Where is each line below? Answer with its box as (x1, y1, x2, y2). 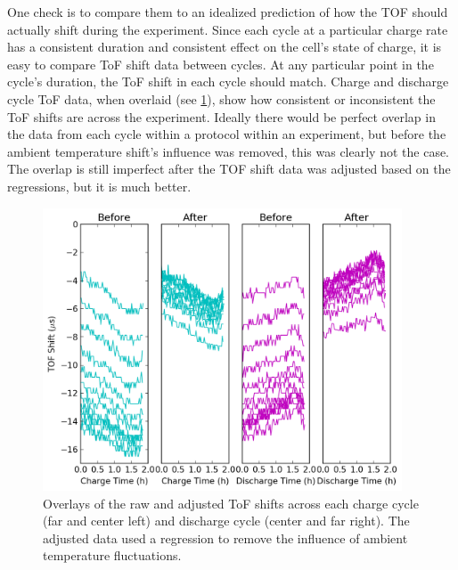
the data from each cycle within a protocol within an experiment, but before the (7, 125, 446, 143)
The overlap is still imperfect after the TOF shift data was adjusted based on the (7, 159, 451, 178)
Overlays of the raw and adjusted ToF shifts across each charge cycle (43, 493, 419, 512)
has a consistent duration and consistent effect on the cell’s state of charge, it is (7, 37, 442, 56)
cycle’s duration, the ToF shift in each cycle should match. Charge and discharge (7, 72, 449, 91)
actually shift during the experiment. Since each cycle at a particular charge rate (7, 20, 448, 38)
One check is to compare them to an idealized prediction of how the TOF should (7, 3, 448, 20)
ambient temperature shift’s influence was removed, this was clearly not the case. (7, 142, 450, 160)
